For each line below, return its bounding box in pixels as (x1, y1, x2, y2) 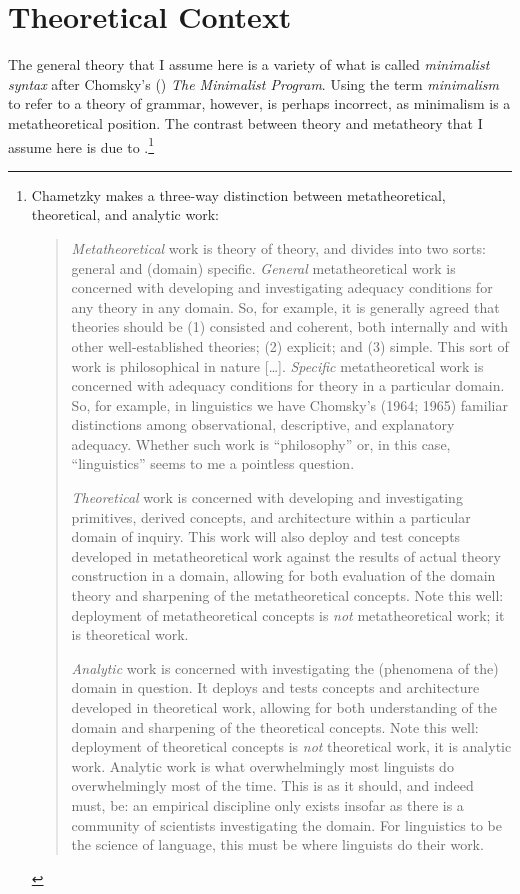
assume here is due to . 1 (8, 133, 155, 157)
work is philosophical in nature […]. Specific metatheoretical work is (71, 355, 484, 376)
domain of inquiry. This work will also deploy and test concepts (71, 526, 461, 547)
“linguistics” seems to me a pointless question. (71, 453, 355, 474)
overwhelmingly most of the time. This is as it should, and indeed (71, 775, 474, 796)
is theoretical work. (71, 624, 189, 645)
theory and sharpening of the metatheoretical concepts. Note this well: (71, 585, 504, 606)
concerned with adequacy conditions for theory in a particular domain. (71, 375, 505, 396)
